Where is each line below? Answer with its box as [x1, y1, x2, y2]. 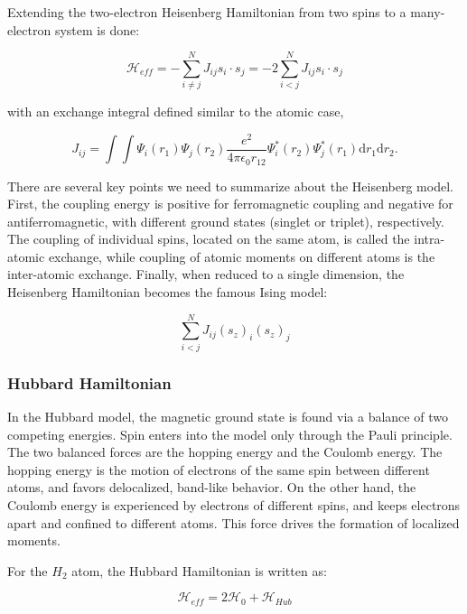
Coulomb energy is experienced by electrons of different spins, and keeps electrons [7, 495, 461, 514]
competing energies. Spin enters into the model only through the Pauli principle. [7, 424, 453, 443]
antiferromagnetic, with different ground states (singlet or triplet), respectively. [7, 211, 444, 230]
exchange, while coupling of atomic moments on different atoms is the [48, 247, 435, 265]
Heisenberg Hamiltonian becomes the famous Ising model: [7, 283, 328, 302]
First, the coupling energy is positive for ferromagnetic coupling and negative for [7, 194, 453, 213]
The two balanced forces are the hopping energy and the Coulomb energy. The [7, 442, 443, 461]
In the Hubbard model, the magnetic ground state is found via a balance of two [7, 407, 448, 425]
